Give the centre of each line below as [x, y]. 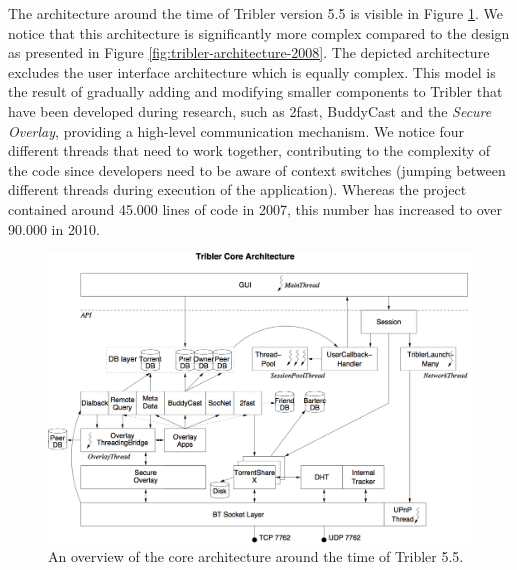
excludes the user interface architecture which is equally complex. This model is [252, 71]
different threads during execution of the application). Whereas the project [237, 189]
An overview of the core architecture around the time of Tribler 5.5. [256, 556]
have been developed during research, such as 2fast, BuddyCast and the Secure [250, 110]
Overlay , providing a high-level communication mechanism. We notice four [236, 130]
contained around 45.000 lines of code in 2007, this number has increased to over [255, 208]
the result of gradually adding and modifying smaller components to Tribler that [255, 91]
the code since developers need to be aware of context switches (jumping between [257, 169]
